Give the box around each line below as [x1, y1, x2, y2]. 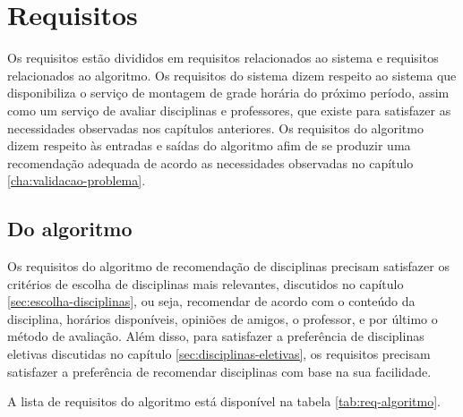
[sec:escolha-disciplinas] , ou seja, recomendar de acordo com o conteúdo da [7, 292, 416, 311]
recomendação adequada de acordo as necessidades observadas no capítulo [7, 153, 414, 172]
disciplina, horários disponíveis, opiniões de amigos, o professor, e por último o [7, 309, 438, 328]
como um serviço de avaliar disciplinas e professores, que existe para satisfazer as [7, 100, 451, 119]
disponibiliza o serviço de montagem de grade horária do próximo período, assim [7, 83, 450, 102]
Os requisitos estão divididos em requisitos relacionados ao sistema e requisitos [7, 48, 439, 67]
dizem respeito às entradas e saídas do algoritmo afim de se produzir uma [7, 136, 411, 155]
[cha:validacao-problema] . [7, 171, 146, 190]
